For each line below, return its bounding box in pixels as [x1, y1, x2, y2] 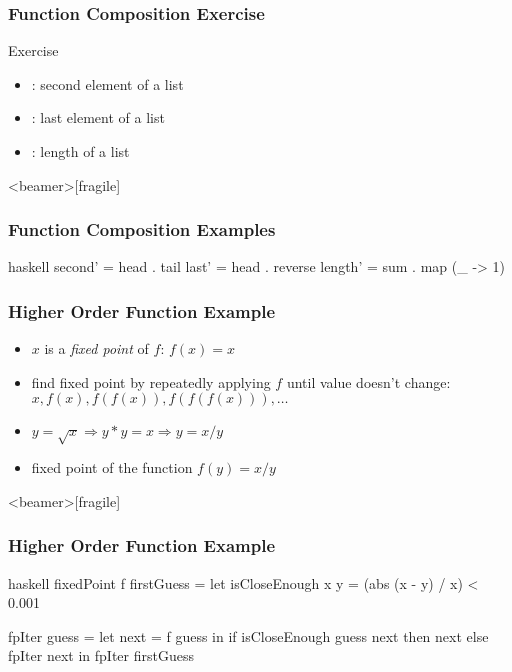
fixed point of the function [31, 457, 193, 478]
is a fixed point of [44, 338, 149, 359]
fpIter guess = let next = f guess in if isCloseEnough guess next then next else [8, 625, 489, 646]
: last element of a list [31, 107, 165, 128]
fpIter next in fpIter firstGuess [8, 645, 194, 666]
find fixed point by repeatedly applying [31, 371, 271, 392]
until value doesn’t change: [286, 371, 451, 392]
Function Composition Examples [8, 217, 276, 242]
